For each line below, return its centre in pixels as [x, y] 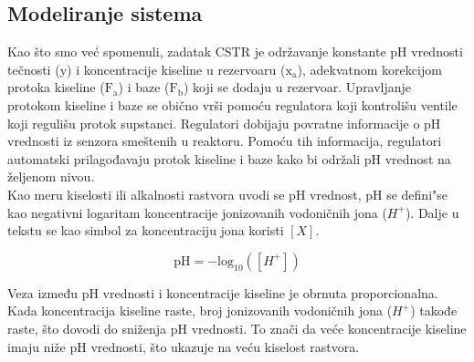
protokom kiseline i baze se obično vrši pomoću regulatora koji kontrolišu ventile [232, 104]
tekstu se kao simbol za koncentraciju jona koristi [146, 230]
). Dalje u [432, 212]
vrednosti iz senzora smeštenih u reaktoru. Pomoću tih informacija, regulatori [225, 141]
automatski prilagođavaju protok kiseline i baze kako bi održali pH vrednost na [229, 158]
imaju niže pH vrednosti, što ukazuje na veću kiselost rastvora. [184, 346]
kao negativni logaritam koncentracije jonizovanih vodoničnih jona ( [197, 212]
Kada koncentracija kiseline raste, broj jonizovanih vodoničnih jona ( [200, 310]
